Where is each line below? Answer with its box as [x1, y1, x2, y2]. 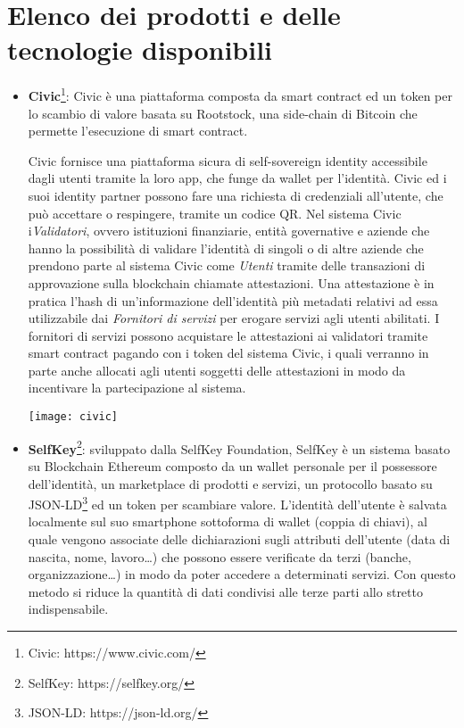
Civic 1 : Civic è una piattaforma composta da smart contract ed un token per [28, 84, 452, 104]
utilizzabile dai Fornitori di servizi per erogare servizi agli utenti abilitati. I [28, 309, 440, 327]
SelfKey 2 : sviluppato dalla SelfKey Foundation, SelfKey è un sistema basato [28, 436, 451, 458]
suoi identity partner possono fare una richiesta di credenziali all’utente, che [28, 186, 443, 204]
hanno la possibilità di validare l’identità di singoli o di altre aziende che [28, 238, 424, 257]
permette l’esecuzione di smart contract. [28, 121, 248, 140]
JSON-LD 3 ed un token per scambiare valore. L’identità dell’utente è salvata [28, 492, 447, 513]
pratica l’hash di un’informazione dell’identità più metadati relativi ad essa [28, 291, 438, 310]
